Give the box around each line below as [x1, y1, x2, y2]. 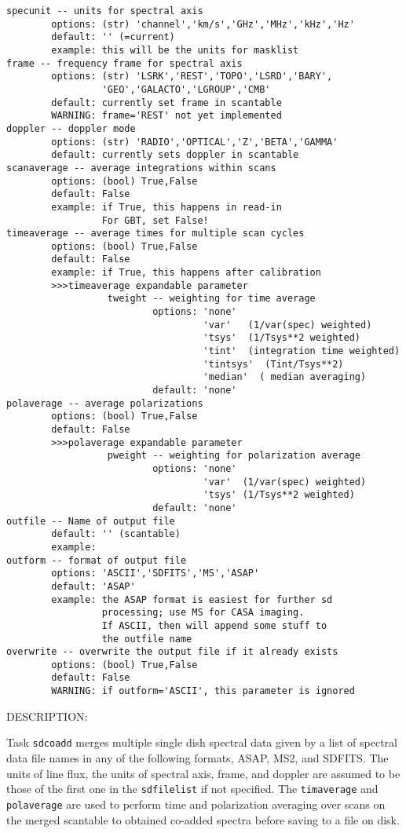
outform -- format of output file [6, 554, 187, 566]
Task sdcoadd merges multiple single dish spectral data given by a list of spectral [6, 734, 397, 751]
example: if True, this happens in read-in [51, 201, 282, 213]
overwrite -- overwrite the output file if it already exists [6, 646, 338, 658]
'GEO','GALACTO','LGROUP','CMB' [101, 83, 271, 95]
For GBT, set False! [101, 214, 209, 226]
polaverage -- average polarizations [6, 397, 203, 409]
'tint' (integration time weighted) [203, 345, 401, 357]
